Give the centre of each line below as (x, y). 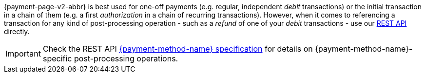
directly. (17, 31)
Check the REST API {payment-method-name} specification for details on (178, 49)
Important (23, 54)
